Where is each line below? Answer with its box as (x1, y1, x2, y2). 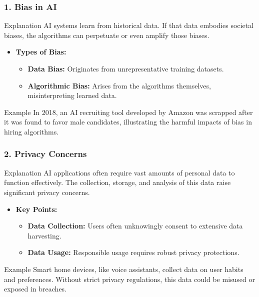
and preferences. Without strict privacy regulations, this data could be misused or (4, 273, 255, 284)
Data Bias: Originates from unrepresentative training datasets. (27, 63, 224, 73)
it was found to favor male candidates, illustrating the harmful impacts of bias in (4, 116, 252, 127)
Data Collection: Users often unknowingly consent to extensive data (27, 220, 243, 231)
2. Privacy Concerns (4, 147, 87, 160)
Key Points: (15, 203, 57, 214)
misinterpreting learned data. (27, 90, 117, 100)
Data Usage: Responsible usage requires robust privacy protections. (27, 247, 239, 257)
